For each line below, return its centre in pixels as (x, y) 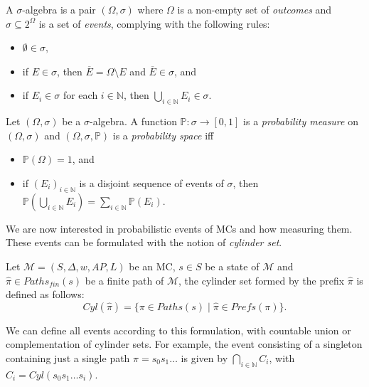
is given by (204, 357)
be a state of (232, 266)
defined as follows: (45, 294)
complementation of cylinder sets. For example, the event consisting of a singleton (184, 344)
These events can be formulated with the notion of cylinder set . (144, 242)
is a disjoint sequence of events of (151, 182)
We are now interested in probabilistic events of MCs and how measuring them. (179, 228)
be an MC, (152, 266)
